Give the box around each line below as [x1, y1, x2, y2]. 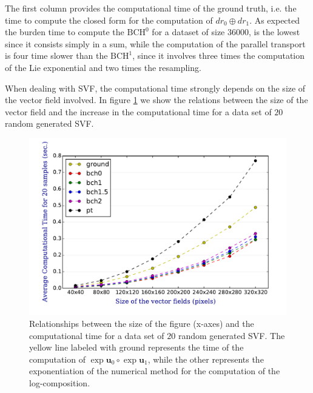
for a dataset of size [152, 25, 225, 38]
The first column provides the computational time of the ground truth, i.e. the [5, 2, 297, 14]
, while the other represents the [147, 352, 264, 365]
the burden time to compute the [5, 25, 124, 38]
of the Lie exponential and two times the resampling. [5, 61, 201, 73]
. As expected [249, 13, 300, 26]
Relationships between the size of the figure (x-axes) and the [29, 317, 254, 330]
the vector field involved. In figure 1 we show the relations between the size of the [5, 93, 308, 106]
